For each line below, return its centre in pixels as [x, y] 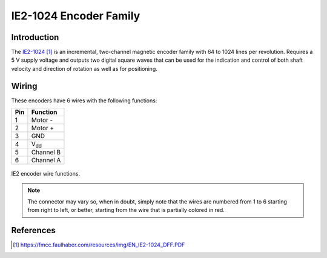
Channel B [46, 152]
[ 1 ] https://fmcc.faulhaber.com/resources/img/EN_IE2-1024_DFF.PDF [99, 245]
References [33, 230]
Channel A [46, 160]
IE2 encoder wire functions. [46, 173]
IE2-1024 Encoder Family [76, 16]
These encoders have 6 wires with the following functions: [84, 101]
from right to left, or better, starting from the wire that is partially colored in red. [126, 210]
